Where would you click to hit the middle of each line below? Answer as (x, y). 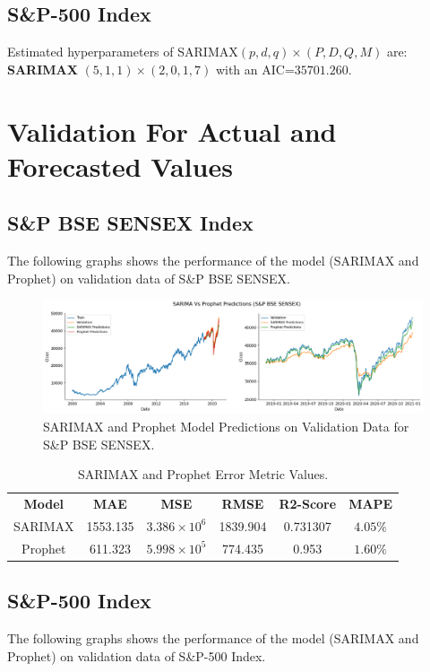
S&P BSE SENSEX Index (130, 223)
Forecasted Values (120, 166)
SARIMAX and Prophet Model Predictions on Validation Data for (226, 427)
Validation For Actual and (172, 131)
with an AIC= (255, 69)
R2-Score (308, 504)
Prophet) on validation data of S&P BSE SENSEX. (149, 278)
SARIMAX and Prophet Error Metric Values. (203, 474)
